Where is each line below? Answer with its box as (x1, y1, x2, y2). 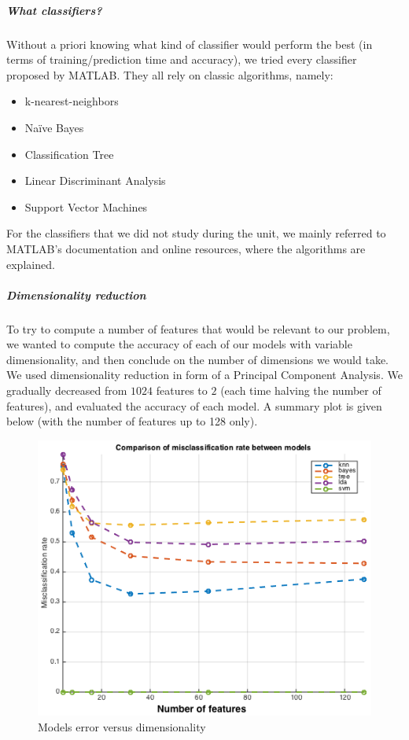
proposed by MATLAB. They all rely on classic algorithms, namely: (6, 66, 333, 83)
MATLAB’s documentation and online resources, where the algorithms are (6, 240, 366, 256)
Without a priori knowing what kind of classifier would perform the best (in (6, 35, 373, 52)
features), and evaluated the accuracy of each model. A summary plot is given (6, 397, 382, 414)
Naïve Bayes (24, 119, 84, 135)
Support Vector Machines (24, 198, 148, 215)
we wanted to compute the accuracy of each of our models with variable (6, 336, 352, 352)
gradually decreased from (6, 382, 127, 399)
